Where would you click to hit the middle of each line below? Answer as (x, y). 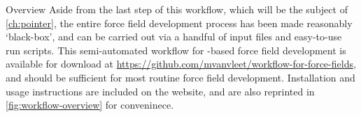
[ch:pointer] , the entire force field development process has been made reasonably (179, 23)
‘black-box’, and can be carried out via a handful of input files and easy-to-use (174, 37)
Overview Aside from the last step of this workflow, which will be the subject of (177, 9)
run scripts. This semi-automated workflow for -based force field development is (176, 50)
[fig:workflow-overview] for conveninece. (90, 105)
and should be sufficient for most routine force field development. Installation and (180, 77)
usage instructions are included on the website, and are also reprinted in (160, 91)
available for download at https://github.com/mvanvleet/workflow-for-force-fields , (181, 64)
